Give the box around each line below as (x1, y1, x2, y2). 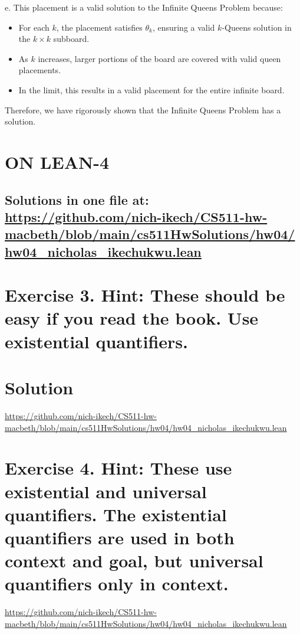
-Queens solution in (222, 21, 292, 33)
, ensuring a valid (152, 21, 215, 33)
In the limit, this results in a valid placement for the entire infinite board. (18, 83, 285, 96)
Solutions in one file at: (5, 190, 149, 208)
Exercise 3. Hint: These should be (5, 283, 285, 307)
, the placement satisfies (56, 21, 143, 33)
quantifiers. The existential (5, 502, 227, 526)
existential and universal (5, 479, 207, 503)
